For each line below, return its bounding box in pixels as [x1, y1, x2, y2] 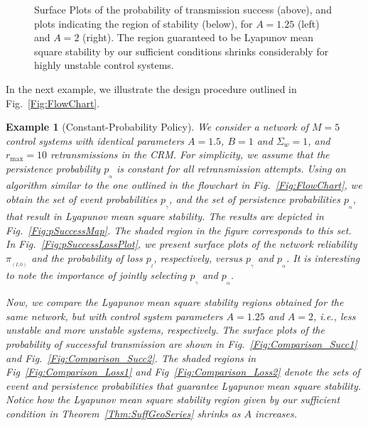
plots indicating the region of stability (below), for [34, 16, 253, 31]
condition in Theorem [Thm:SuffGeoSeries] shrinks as [6, 405, 241, 420]
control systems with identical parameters [6, 133, 185, 148]
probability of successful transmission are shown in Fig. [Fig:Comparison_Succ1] [6, 336, 357, 351]
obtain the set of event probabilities [6, 191, 158, 206]
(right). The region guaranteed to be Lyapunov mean [82, 30, 314, 45]
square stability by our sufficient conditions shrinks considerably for [34, 43, 329, 58]
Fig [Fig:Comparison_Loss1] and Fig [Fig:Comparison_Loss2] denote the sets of [6, 364, 360, 379]
